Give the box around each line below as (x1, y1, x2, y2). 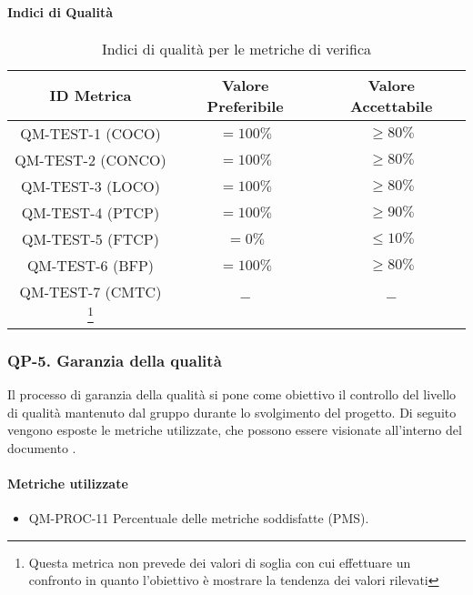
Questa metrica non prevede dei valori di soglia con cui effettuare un (28, 552, 411, 571)
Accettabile (350, 95, 433, 116)
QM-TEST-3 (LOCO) (21, 175, 160, 197)
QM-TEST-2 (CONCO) (15, 148, 166, 170)
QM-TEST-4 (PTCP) (21, 201, 160, 223)
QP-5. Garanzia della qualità (7, 348, 222, 371)
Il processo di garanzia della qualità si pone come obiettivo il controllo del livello (7, 385, 457, 404)
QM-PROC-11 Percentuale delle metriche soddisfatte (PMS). (28, 509, 369, 528)
